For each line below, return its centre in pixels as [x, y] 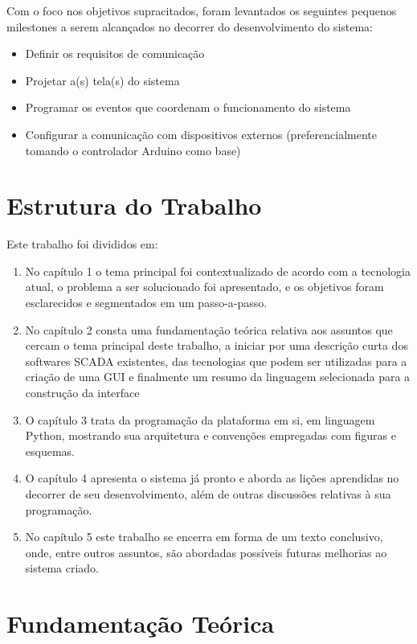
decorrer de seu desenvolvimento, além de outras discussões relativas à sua [208, 494]
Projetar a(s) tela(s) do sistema [102, 80]
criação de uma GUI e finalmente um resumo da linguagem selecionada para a [218, 377]
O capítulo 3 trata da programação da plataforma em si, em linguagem [200, 419]
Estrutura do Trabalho [134, 205]
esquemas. [50, 451]
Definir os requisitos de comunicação [115, 53]
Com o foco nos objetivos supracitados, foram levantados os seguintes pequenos [202, 10]
